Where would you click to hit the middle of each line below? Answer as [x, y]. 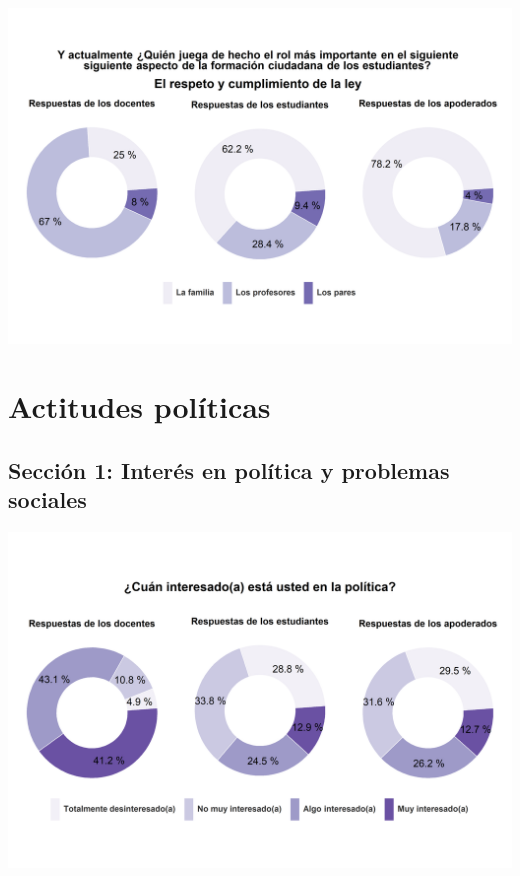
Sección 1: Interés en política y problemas [229, 470]
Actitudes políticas [139, 406]
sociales [47, 499]
